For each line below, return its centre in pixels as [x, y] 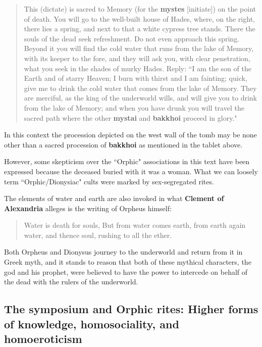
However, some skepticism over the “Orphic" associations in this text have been [127, 161]
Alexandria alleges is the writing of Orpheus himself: [88, 208]
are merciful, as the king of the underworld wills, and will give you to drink [141, 98]
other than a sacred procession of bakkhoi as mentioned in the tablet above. [123, 144]
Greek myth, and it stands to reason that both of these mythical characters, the [128, 262]
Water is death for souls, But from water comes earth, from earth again [135, 225]
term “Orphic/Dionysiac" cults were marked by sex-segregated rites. [109, 181]
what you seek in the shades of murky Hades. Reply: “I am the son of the [138, 68]
